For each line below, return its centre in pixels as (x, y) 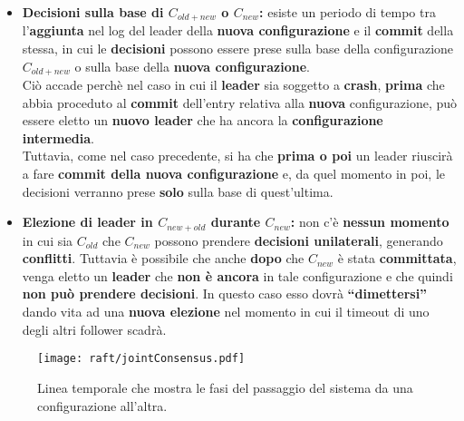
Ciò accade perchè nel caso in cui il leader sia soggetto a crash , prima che (233, 85)
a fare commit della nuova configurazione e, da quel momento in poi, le (233, 174)
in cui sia (48, 240)
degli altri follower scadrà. (94, 329)
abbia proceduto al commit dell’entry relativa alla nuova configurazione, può (240, 102)
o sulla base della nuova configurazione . (192, 66)
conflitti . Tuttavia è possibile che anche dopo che (163, 258)
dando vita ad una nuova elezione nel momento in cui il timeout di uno (226, 312)
